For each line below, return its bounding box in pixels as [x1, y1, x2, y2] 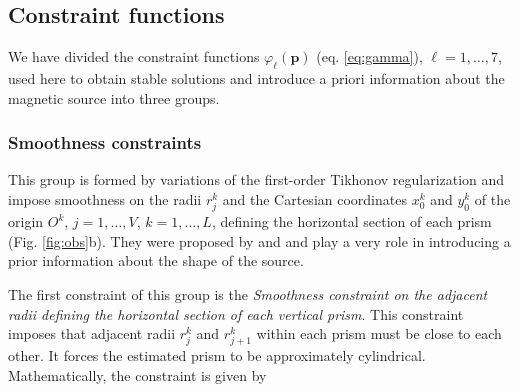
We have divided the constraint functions [8, 46, 260, 67]
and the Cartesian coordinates [222, 189, 407, 209]
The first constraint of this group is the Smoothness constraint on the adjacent [8, 283, 488, 304]
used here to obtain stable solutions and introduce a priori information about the [8, 68, 505, 88]
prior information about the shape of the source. [8, 250, 304, 271]
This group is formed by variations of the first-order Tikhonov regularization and [8, 169, 505, 190]
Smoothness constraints [8, 130, 202, 155]
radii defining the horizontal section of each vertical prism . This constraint [8, 303, 464, 324]
